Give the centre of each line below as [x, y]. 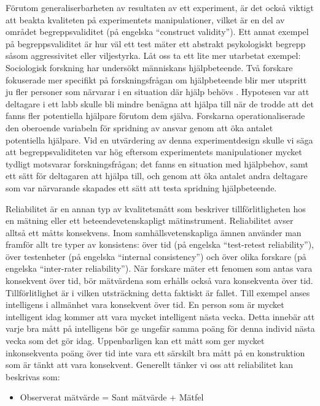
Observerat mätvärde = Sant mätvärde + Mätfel [112, 397]
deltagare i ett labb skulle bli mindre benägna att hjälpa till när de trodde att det [160, 103]
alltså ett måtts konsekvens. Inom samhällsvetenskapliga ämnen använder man [154, 232]
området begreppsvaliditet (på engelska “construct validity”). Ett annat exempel [157, 32]
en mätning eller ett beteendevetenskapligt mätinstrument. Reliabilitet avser [150, 220]
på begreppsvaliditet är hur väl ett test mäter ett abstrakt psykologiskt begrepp [156, 43]
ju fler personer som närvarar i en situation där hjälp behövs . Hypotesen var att [158, 92]
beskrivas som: [33, 376]
